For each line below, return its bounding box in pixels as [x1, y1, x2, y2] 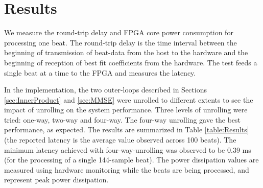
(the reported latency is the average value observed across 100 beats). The [4, 134, 236, 145]
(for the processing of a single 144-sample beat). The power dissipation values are [4, 154, 259, 165]
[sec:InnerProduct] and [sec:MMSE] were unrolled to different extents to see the [4, 94, 253, 105]
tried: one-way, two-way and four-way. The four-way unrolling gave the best [4, 114, 241, 125]
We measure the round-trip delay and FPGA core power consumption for [4, 27, 233, 38]
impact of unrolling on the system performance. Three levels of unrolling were [4, 104, 248, 115]
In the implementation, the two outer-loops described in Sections [4, 84, 207, 95]
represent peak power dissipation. [4, 174, 109, 185]
